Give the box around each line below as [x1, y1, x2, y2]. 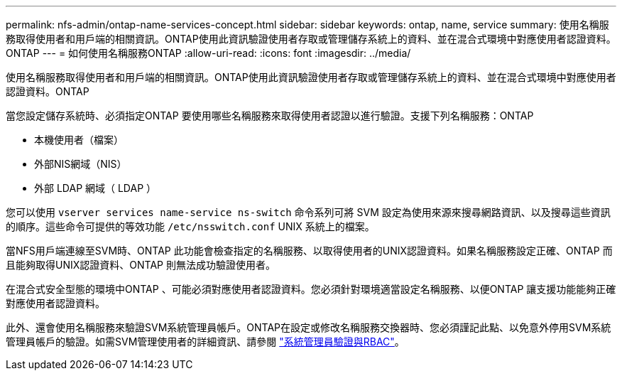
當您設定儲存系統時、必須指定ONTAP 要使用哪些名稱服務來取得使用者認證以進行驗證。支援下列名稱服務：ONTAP [6, 109, 534, 122]
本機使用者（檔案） [34, 134, 124, 146]
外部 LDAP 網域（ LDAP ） [34, 182, 157, 194]
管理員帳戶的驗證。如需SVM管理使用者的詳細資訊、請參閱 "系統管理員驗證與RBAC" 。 [6, 335, 405, 348]
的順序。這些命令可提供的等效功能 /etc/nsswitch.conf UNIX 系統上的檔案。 [6, 220, 375, 232]
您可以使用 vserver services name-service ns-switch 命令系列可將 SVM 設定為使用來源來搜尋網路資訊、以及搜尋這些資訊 [6, 206, 611, 218]
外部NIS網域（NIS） [34, 158, 127, 170]
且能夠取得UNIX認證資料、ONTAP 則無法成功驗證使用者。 [6, 259, 275, 271]
